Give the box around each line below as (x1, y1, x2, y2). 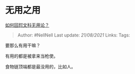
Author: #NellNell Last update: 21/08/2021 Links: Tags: (17, 32, 130, 38)
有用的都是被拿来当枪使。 (5, 53, 58, 59)
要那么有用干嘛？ (5, 42, 41, 48)
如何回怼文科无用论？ (5, 22, 49, 28)
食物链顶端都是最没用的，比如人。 (5, 63, 76, 69)
